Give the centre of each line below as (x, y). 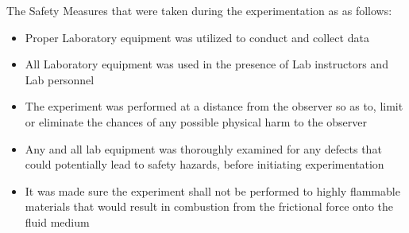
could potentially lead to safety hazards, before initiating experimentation (204, 164)
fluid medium (57, 221)
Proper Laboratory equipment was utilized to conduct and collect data (197, 37)
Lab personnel (60, 79)
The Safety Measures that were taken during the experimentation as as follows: (199, 10)
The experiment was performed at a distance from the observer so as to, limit (214, 106)
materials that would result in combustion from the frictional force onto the (209, 206)
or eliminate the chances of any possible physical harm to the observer (196, 121)
